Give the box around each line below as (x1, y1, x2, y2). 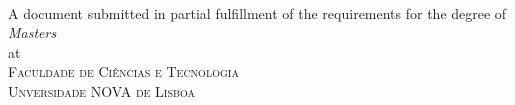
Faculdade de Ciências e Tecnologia (8, 61, 239, 82)
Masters (8, 22, 57, 43)
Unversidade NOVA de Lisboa (8, 80, 196, 101)
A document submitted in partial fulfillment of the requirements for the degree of (8, 2, 507, 23)
